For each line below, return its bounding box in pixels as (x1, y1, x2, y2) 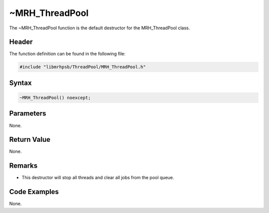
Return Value (9, 135, 51, 144)
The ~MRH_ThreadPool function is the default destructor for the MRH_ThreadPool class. (9, 25, 190, 31)
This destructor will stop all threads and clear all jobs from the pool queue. (21, 175, 174, 181)
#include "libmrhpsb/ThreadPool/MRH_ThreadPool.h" (19, 64, 146, 70)
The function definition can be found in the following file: (9, 51, 126, 57)
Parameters (9, 109, 46, 118)
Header (9, 38, 33, 46)
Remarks (9, 162, 38, 170)
